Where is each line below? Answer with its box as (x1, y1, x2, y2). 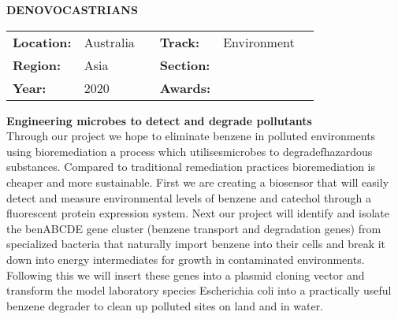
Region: (13, 55, 61, 74)
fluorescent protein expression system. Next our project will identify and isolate (6, 205, 389, 221)
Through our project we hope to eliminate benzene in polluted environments (6, 128, 376, 144)
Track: (159, 32, 200, 51)
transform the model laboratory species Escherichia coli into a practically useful (6, 282, 392, 299)
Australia (84, 32, 135, 51)
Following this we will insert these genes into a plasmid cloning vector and (6, 266, 365, 283)
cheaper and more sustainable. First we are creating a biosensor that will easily (6, 173, 389, 190)
